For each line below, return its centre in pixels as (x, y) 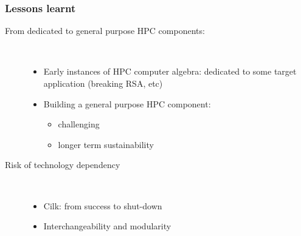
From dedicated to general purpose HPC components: (105, 31)
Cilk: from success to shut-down (103, 205)
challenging (79, 124)
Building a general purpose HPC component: (127, 103)
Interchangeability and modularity (107, 226)
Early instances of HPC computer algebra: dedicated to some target (170, 71)
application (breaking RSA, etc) (103, 83)
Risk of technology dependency (63, 165)
